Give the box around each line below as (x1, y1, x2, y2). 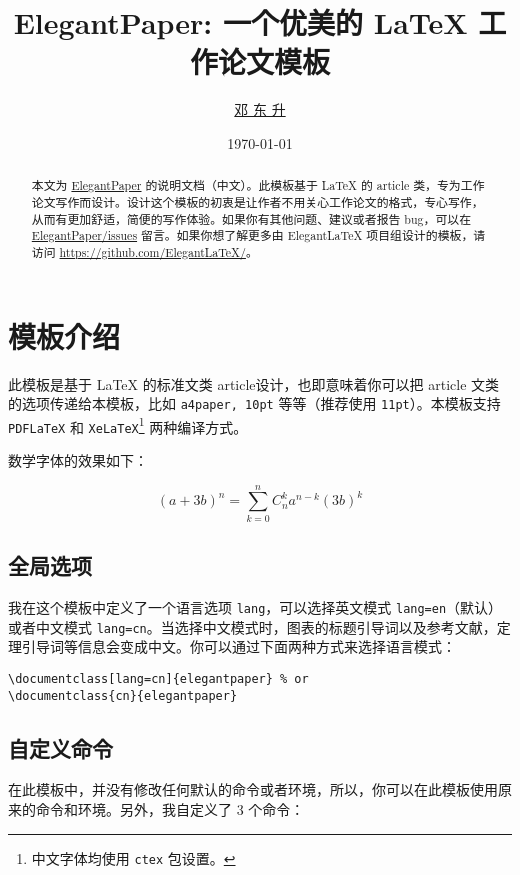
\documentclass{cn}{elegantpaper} (8, 688, 238, 703)
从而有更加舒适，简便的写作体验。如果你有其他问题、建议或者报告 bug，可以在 (31, 210, 472, 227)
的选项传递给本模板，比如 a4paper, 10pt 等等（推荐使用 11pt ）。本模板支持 (8, 393, 501, 414)
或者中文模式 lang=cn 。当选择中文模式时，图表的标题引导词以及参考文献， (8, 616, 497, 637)
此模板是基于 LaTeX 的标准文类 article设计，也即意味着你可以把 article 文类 (8, 373, 500, 394)
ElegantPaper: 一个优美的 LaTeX (13, 2, 468, 43)
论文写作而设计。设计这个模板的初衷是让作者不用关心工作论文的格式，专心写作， (31, 193, 484, 210)
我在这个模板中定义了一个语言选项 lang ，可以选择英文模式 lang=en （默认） (8, 597, 503, 617)
